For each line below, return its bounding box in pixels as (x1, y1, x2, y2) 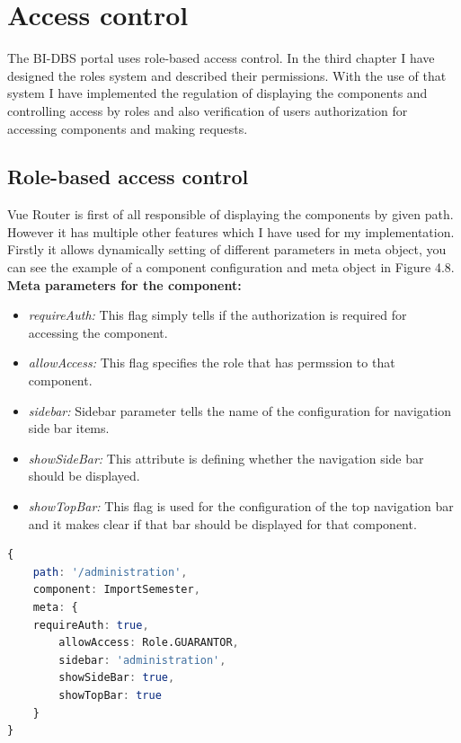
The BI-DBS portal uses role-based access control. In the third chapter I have (7, 49, 435, 67)
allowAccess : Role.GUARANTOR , (58, 636, 239, 650)
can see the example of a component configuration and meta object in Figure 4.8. (7, 258, 455, 277)
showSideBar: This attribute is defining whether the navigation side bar (28, 448, 424, 467)
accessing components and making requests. (7, 119, 248, 137)
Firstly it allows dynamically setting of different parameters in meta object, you (7, 240, 447, 259)
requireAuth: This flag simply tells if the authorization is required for (28, 305, 407, 324)
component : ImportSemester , (32, 583, 200, 597)
